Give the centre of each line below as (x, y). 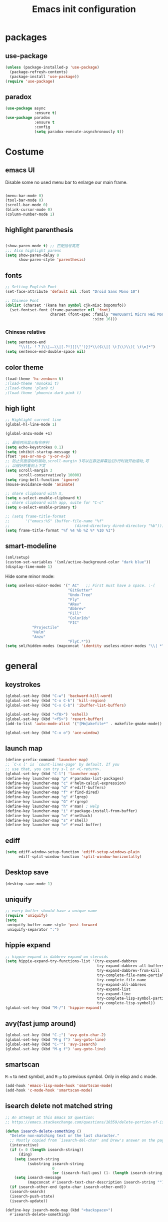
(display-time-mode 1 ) (29, 567)
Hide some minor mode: (30, 576)
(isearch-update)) (29, 1201)
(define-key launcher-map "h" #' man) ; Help (52, 806)
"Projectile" (45, 627)
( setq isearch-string (36, 1159)
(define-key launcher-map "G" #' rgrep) (47, 802)
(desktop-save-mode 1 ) (29, 884)
